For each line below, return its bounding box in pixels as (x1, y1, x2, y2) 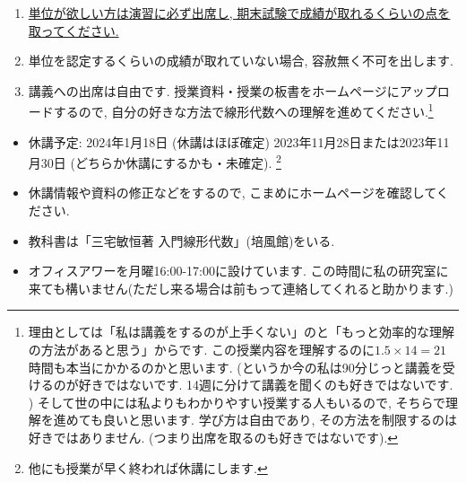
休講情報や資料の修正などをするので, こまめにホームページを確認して (28, 183, 436, 202)
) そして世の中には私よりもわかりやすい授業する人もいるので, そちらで (28, 392, 446, 411)
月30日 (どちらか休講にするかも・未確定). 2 (28, 151, 281, 171)
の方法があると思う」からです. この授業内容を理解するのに (28, 340, 375, 359)
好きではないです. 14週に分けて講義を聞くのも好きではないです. (78, 375, 453, 394)
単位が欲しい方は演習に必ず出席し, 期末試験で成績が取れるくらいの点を (28, 4, 451, 22)
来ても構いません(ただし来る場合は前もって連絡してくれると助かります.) (28, 278, 453, 297)
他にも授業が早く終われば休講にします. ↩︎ (28, 458, 268, 477)
